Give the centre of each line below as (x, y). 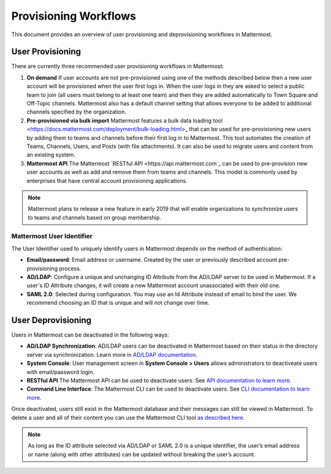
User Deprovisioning (51, 320)
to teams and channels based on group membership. (95, 217)
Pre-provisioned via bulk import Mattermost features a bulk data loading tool (125, 120)
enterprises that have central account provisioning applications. (107, 180)
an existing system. (51, 155)
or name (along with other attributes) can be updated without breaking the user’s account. (142, 454)
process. (70, 268)
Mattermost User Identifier (52, 236)
